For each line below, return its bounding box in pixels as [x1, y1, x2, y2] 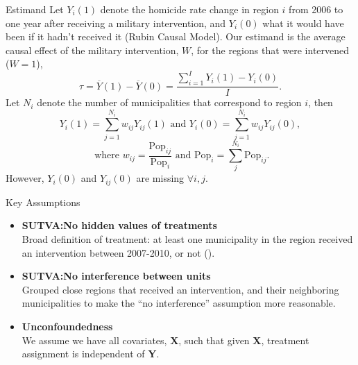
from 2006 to [289, 2, 343, 16]
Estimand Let [6, 2, 64, 16]
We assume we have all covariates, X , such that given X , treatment [22, 332, 309, 347]
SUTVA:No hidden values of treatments [22, 218, 217, 232]
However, [6, 171, 44, 185]
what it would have [262, 15, 344, 30]
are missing [136, 171, 185, 185]
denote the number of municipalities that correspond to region [37, 95, 302, 110]
